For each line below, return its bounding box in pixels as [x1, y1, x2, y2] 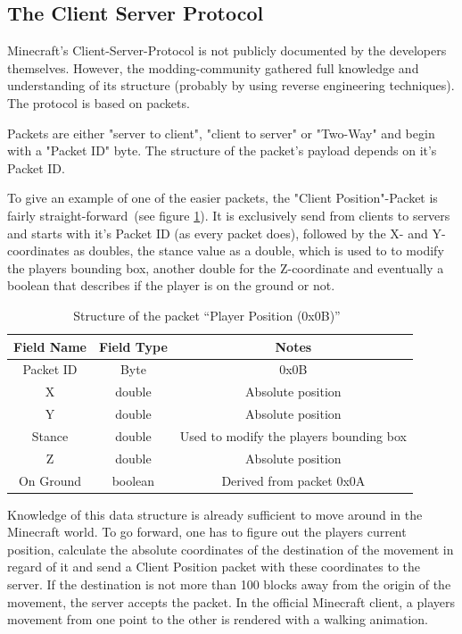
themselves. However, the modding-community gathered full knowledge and [7, 58, 419, 77]
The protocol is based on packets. [7, 93, 190, 112]
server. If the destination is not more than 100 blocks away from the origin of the [7, 575, 451, 594]
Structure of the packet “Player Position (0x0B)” [73, 305, 341, 324]
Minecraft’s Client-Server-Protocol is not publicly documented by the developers [7, 41, 447, 60]
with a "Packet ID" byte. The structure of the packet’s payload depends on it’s [7, 141, 437, 160]
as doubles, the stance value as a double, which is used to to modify [73, 241, 444, 260]
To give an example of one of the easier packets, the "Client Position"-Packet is [7, 188, 438, 207]
